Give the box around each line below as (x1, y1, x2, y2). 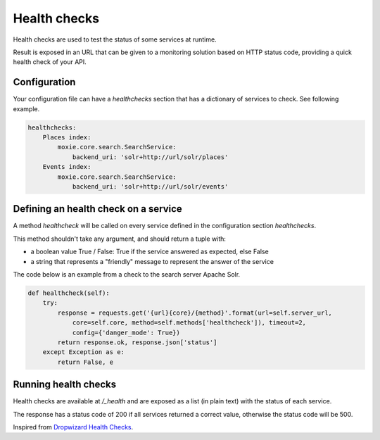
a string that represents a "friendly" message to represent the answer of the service (30, 257, 274, 265)
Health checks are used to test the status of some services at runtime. (13, 35, 217, 44)
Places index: (42, 134, 91, 141)
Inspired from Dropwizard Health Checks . (13, 423, 134, 432)
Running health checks (13, 379, 117, 391)
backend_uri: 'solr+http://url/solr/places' (72, 153, 229, 161)
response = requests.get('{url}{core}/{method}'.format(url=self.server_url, (57, 308, 332, 317)
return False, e (57, 358, 114, 366)
